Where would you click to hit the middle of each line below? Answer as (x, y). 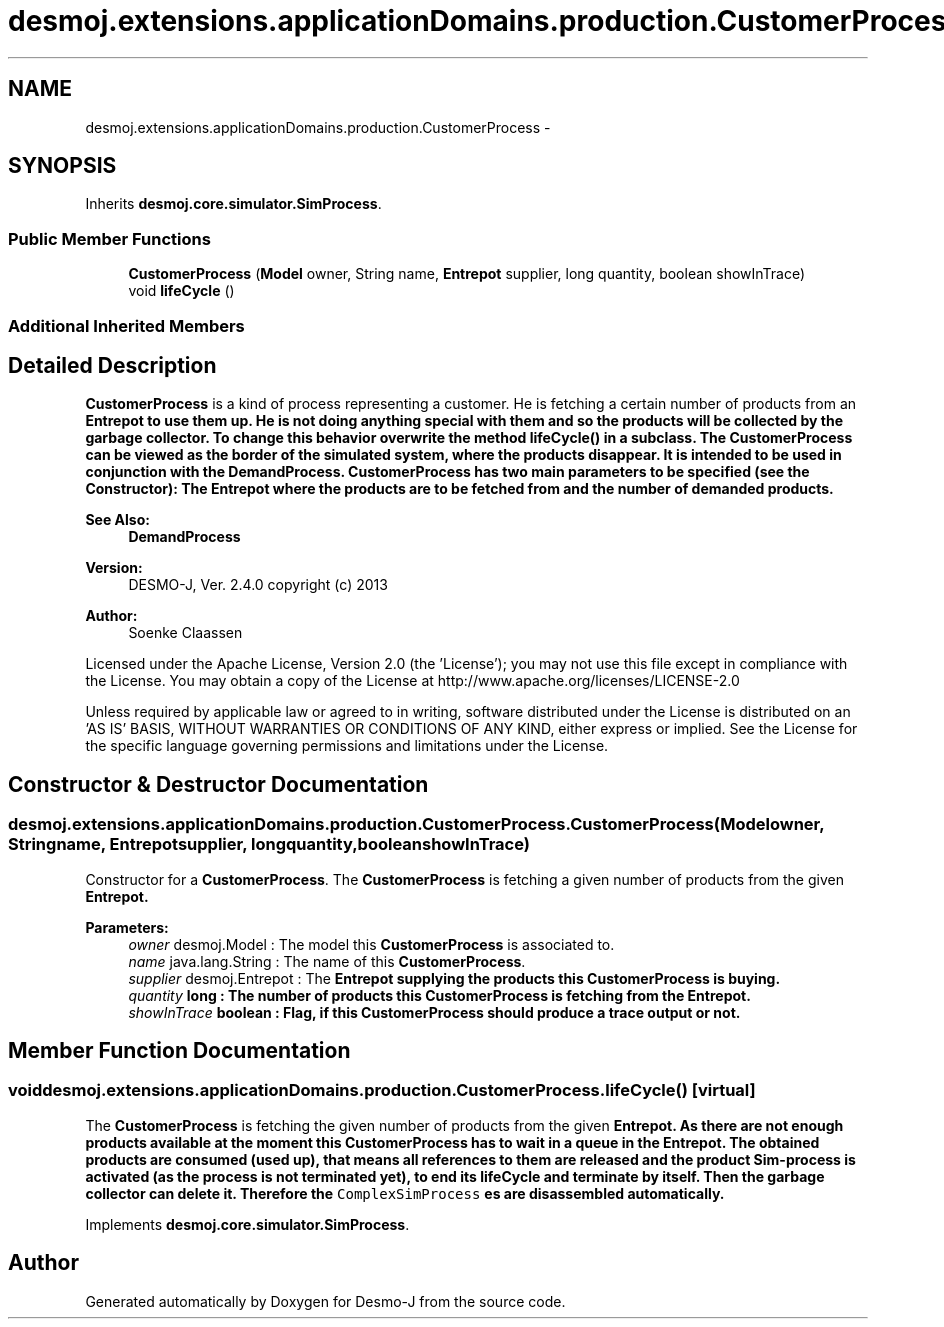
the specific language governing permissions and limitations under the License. (347, 746)
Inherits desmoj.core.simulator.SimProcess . (233, 204)
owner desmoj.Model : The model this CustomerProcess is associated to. (371, 944)
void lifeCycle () (181, 291)
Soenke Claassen (185, 633)
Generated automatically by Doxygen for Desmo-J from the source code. (325, 1301)
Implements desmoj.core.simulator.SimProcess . (247, 1224)
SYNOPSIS (62, 166)
